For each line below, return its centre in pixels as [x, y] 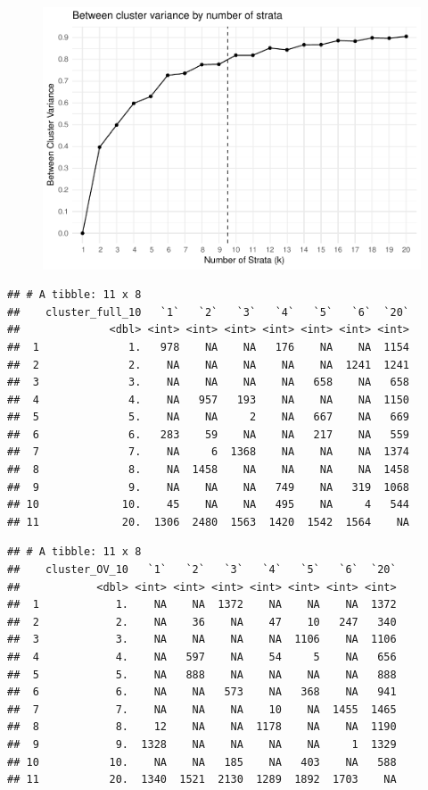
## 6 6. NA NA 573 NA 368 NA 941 [202, 692]
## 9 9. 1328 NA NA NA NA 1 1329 [202, 744]
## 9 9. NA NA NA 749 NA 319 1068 [209, 487]
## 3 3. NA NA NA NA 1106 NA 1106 [202, 640]
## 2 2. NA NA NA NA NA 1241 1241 [209, 365]
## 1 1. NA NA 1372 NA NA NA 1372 [202, 605]
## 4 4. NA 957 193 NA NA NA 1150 [209, 399]
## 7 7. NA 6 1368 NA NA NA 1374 [209, 452]
